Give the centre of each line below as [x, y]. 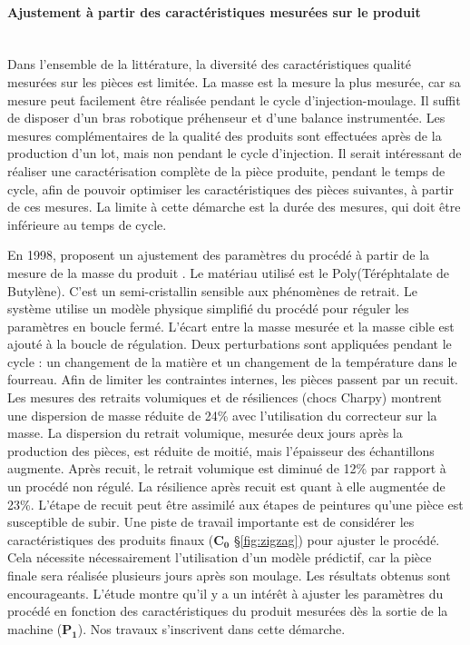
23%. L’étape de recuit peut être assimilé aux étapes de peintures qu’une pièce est [235, 504]
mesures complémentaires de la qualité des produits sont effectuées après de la [225, 135]
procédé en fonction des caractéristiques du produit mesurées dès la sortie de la [228, 611]
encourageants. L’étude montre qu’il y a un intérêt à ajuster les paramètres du [225, 593]
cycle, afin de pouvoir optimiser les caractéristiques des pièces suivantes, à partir [230, 189]
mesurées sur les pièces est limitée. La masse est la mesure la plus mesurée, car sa [234, 81]
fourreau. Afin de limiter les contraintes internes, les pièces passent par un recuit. [233, 379]
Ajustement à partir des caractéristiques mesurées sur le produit [214, 11]
